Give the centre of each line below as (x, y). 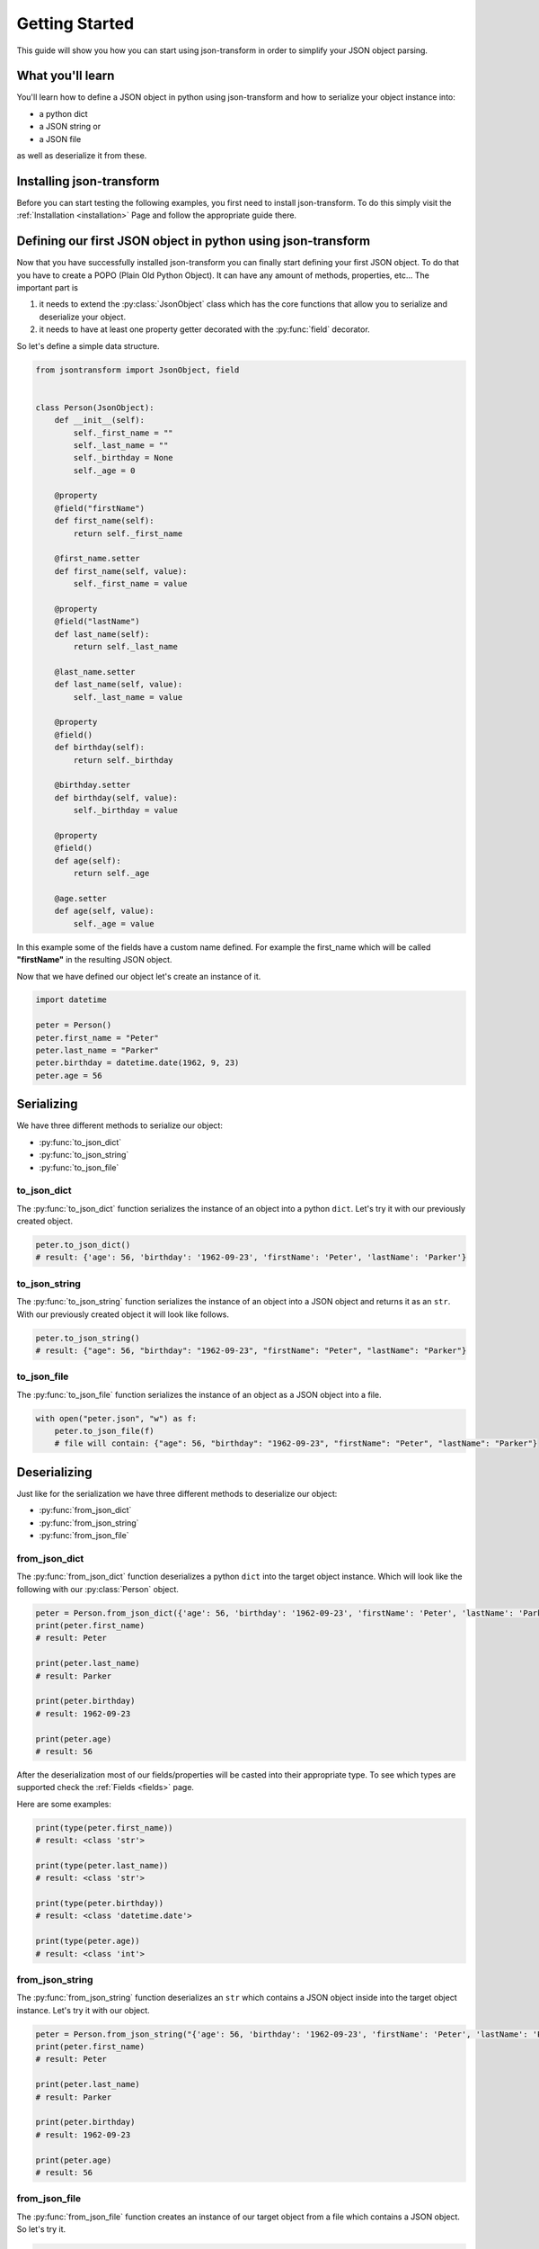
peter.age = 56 (69, 1075)
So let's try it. (41, 2229)
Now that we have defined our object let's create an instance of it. (139, 976)
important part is (47, 287)
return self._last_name (126, 647)
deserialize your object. (82, 317)
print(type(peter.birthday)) (100, 1903)
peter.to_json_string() (88, 1338)
